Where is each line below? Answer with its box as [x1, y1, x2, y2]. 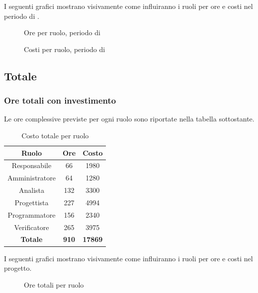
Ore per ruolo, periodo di [24, 27, 100, 38]
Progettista [14, 197, 49, 207]
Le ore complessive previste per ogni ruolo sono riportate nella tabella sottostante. [4, 114, 255, 124]
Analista [18, 185, 45, 195]
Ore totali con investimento [4, 94, 116, 107]
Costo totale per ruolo [21, 130, 89, 140]
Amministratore [7, 173, 56, 183]
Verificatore [14, 222, 49, 232]
